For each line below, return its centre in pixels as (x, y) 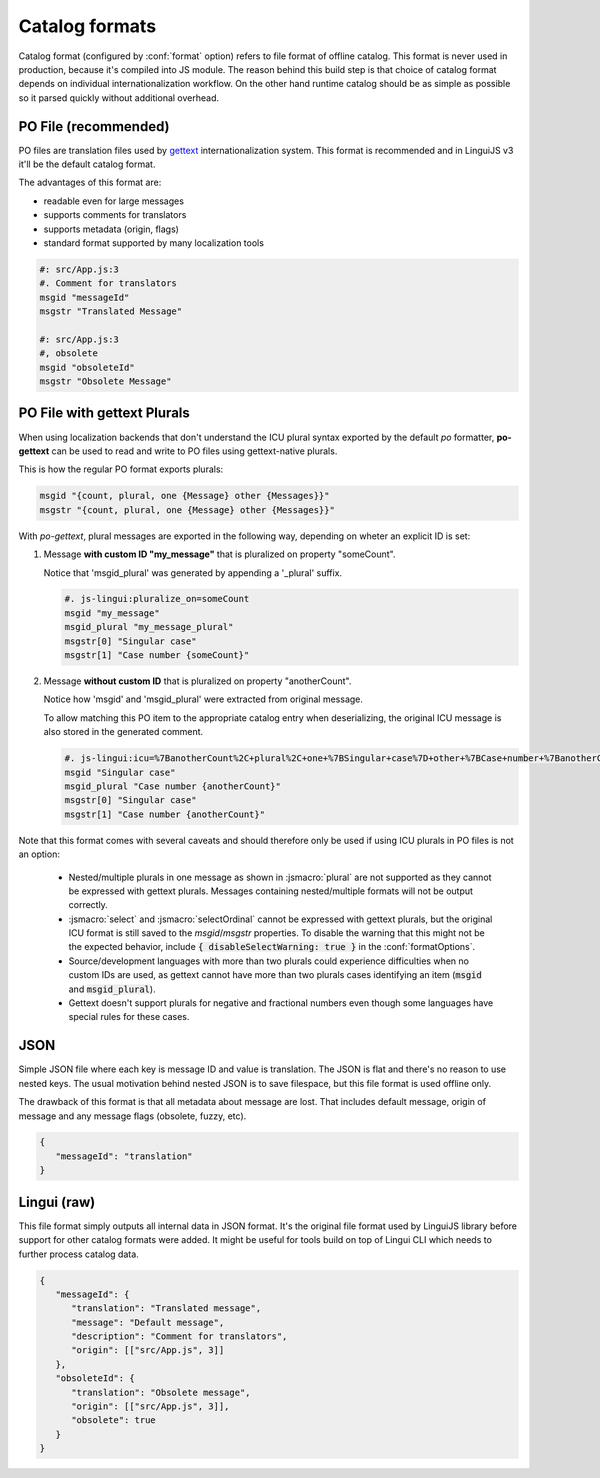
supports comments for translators (115, 215)
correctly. (88, 905)
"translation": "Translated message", (166, 1308)
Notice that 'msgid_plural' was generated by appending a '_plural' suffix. (193, 572)
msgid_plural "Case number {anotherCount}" (173, 786)
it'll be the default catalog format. (87, 164)
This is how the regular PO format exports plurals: (121, 469)
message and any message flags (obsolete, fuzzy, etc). (132, 1116)
